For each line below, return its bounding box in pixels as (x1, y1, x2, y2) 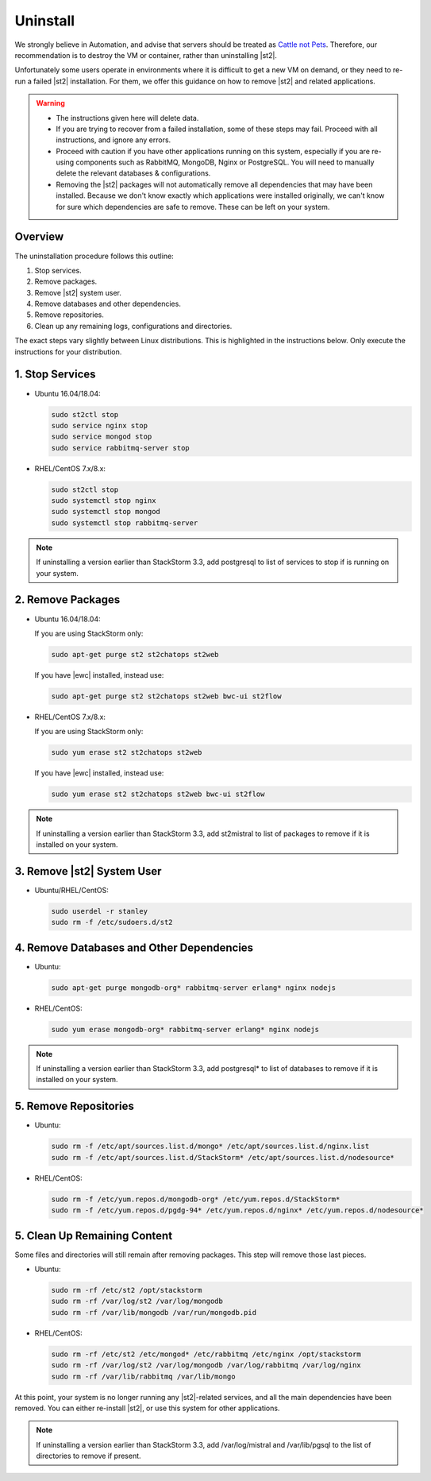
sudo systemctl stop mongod (51, 507, 160, 516)
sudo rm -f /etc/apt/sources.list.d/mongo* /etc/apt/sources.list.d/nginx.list (51, 1142, 370, 1151)
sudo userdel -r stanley (51, 907, 148, 915)
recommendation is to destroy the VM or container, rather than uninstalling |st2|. (14, 50, 278, 60)
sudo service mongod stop (51, 432, 152, 441)
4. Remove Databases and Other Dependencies (14, 941, 254, 954)
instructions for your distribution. (14, 346, 122, 357)
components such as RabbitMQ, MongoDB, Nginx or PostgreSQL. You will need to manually (75, 157, 375, 167)
